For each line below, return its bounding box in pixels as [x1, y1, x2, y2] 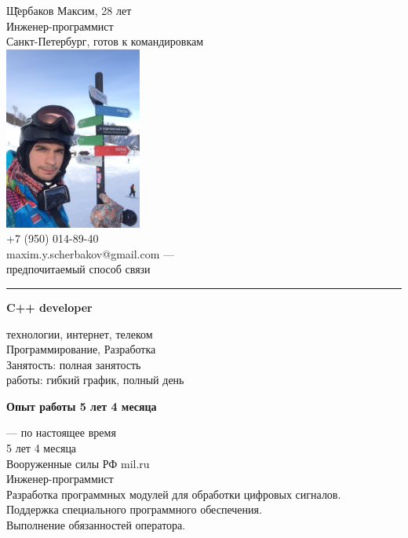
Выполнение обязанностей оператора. [6, 517, 186, 533]
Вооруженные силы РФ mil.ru [6, 455, 150, 471]
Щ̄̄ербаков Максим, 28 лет [6, 2, 132, 18]
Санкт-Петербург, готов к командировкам [6, 33, 204, 49]
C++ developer [6, 298, 93, 315]
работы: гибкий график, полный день [6, 371, 184, 388]
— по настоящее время [6, 424, 116, 441]
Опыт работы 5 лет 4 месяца [6, 397, 157, 414]
